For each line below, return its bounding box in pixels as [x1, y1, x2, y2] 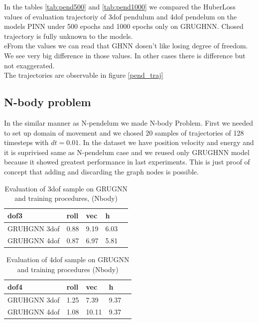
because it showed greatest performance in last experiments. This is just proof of [4, 157, 250, 167]
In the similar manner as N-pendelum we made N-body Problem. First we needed [4, 117, 254, 128]
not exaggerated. [4, 60, 55, 70]
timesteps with [4, 137, 49, 148]
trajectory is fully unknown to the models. [4, 30, 133, 41]
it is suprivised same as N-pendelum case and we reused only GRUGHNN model [4, 147, 250, 157]
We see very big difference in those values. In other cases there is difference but [4, 50, 246, 60]
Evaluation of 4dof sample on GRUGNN [6, 254, 129, 265]
